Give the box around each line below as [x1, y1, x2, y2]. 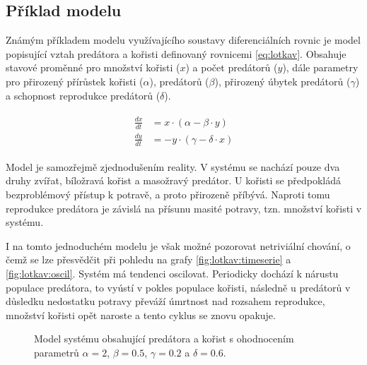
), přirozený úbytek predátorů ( [214, 73, 351, 88]
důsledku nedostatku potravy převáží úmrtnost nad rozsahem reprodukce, [6, 294, 325, 309]
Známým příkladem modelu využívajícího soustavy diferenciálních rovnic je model [6, 32, 361, 47]
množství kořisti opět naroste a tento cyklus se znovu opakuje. [6, 307, 276, 322]
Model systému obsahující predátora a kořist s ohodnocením [34, 331, 294, 346]
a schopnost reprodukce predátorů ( [6, 88, 161, 102]
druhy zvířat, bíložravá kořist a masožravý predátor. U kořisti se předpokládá [6, 173, 341, 188]
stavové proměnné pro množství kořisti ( [6, 60, 180, 75]
